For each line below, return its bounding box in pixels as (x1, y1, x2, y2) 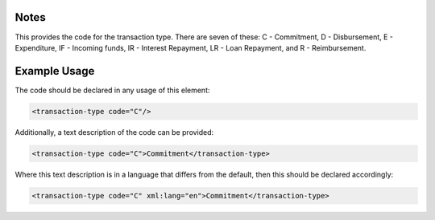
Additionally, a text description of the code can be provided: (14, 127, 214, 136)
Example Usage (14, 64, 95, 78)
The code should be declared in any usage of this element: (14, 85, 210, 95)
